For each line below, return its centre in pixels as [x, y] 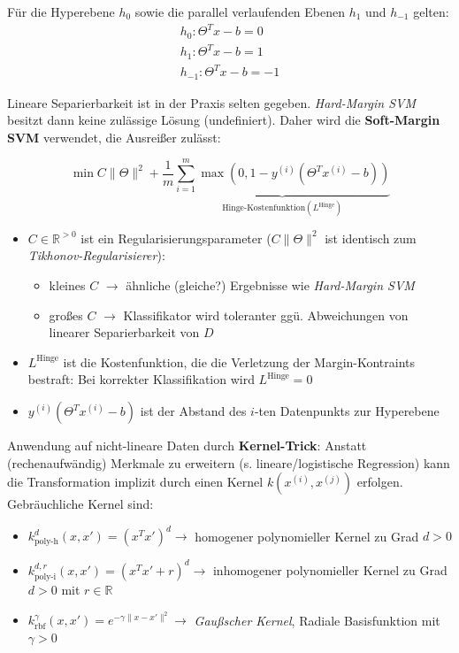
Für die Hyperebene [61, 12]
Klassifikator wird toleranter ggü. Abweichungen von [266, 315]
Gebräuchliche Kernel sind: [80, 504]
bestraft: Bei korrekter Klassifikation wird [141, 379]
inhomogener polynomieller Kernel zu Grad [330, 569]
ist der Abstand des [193, 411]
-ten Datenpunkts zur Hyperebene [347, 411]
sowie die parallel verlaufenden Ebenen [240, 12]
